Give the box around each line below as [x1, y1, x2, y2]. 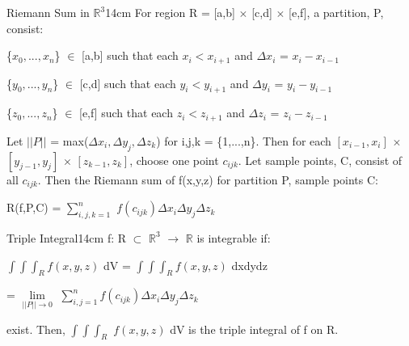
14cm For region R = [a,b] [105, 4, 235, 20]
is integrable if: [196, 229, 271, 246]
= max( [50, 132, 89, 149]
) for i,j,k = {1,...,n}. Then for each [156, 132, 331, 149]
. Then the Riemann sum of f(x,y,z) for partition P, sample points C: [37, 171, 378, 188]
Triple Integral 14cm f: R [6, 229, 127, 246]
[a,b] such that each [82, 47, 179, 64]
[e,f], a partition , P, [289, 4, 384, 20]
